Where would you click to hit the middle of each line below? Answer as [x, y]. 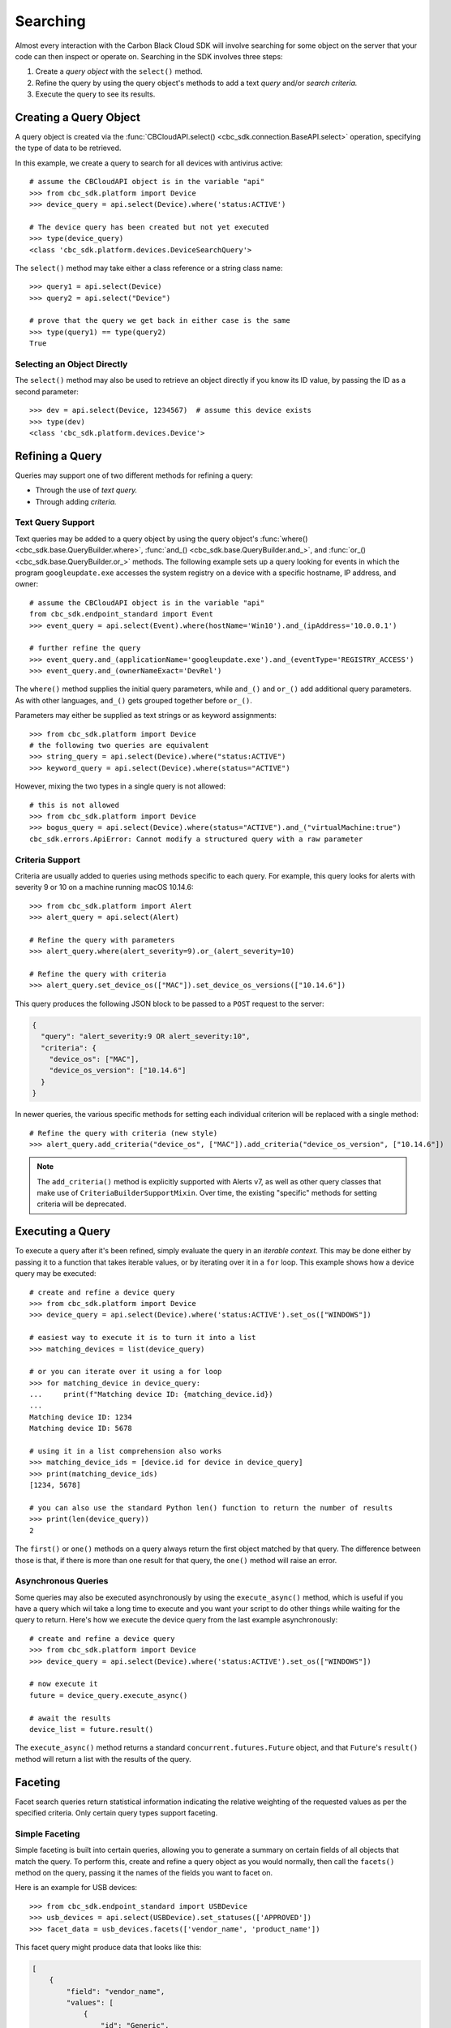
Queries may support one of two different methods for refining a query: [134, 475]
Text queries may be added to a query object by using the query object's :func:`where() [161, 539]
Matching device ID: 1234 [81, 1417]
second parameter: [47, 391]
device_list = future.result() [92, 1729]
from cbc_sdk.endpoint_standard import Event [122, 614]
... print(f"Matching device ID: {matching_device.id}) [151, 1394]
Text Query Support [55, 522]
